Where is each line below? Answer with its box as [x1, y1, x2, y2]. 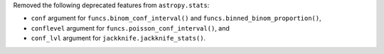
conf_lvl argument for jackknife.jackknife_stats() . [31, 34, 206, 43]
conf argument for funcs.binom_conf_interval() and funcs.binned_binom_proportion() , [31, 14, 321, 23]
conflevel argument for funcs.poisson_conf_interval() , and [31, 23, 230, 32]
